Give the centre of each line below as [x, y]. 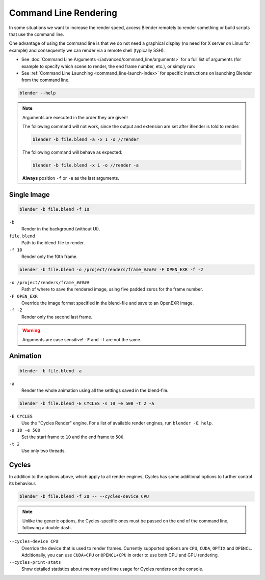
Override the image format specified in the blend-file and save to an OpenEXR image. [107, 303]
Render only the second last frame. [57, 317]
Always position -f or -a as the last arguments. [71, 178]
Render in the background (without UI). [61, 229]
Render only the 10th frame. [50, 257]
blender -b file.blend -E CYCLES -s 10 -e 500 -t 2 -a [87, 403]
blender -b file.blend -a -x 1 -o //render [86, 140]
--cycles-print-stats [35, 562]
